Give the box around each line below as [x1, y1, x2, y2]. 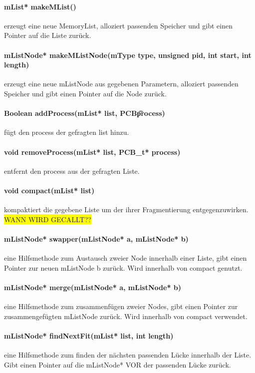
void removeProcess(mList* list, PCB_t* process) [4, 146, 181, 157]
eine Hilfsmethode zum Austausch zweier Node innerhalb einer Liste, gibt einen [4, 253, 247, 263]
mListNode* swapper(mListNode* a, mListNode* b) [4, 233, 189, 244]
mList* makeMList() [4, 1, 76, 11]
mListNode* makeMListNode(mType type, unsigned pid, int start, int [4, 49, 252, 60]
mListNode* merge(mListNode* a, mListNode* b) [4, 282, 182, 292]
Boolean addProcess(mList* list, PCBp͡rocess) [4, 108, 165, 118]
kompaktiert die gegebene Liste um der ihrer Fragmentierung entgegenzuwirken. [4, 204, 249, 215]
